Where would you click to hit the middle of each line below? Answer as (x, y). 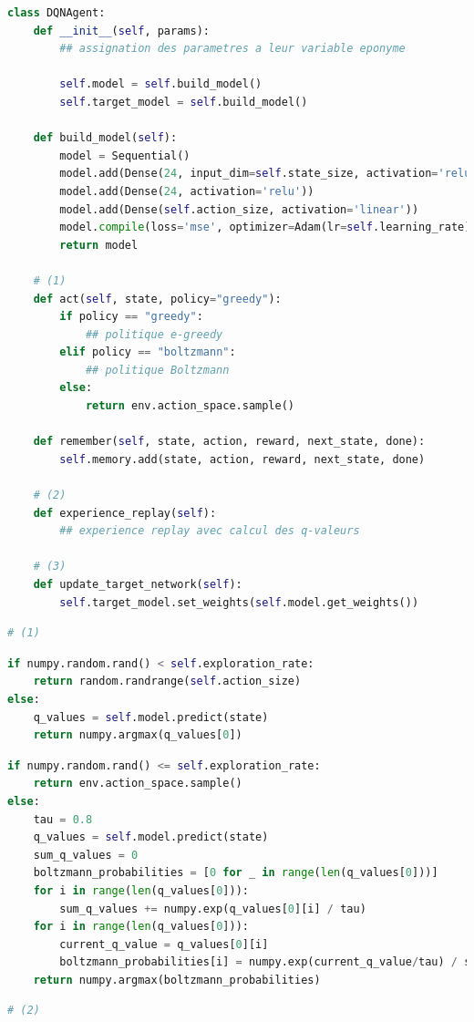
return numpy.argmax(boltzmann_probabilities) (177, 980)
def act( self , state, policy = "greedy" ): (157, 299)
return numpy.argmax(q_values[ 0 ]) (138, 735)
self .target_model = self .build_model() (184, 102)
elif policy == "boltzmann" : (148, 352)
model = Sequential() (125, 155)
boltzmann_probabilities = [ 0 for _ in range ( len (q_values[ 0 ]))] (236, 873)
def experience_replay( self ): (125, 513)
